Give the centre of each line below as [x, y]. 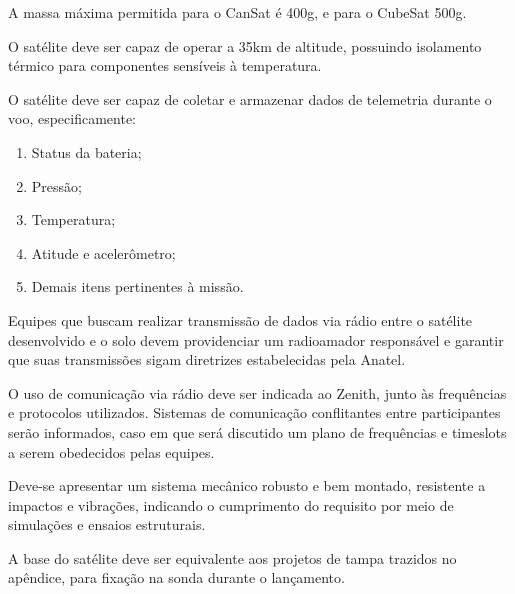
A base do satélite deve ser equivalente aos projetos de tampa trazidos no [232, 557]
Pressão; [56, 185]
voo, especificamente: [72, 118]
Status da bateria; [86, 151]
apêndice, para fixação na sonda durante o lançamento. [176, 577]
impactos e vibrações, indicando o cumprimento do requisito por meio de [231, 504]
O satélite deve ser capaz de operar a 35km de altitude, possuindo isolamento [245, 45]
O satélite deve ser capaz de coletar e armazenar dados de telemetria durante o [250, 98]
